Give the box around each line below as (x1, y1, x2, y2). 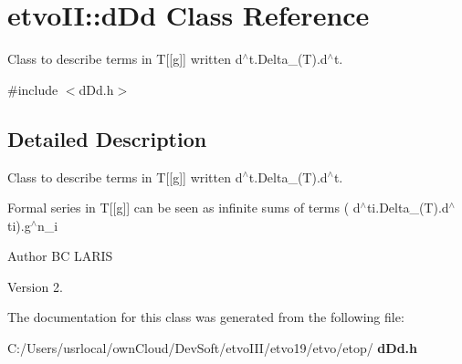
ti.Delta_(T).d (366, 198, 449, 217)
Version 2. (7, 276, 63, 296)
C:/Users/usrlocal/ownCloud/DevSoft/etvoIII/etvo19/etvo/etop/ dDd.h (7, 338, 417, 358)
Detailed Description (7, 124, 207, 152)
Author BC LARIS (7, 246, 113, 265)
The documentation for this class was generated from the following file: (7, 307, 404, 327)
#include (7, 79, 58, 99)
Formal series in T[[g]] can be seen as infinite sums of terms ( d (7, 198, 361, 217)
